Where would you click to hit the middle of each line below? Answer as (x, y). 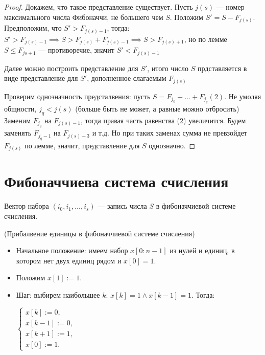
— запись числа (122, 206)
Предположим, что (33, 28)
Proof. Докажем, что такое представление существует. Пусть (99, 7)
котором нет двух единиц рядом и (69, 260)
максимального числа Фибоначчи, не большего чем (84, 17)
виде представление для (41, 78)
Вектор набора (27, 206)
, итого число (168, 68)
